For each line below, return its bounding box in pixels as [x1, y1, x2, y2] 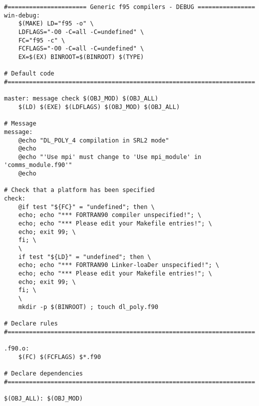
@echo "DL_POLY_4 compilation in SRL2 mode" [18, 136, 169, 144]
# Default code [4, 70, 55, 77]
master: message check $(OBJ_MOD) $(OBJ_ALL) [4, 95, 158, 102]
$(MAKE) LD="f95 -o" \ [18, 20, 94, 27]
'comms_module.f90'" [4, 161, 73, 169]
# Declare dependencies [4, 369, 83, 377]
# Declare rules [4, 319, 58, 327]
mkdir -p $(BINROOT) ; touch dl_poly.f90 [18, 303, 158, 310]
